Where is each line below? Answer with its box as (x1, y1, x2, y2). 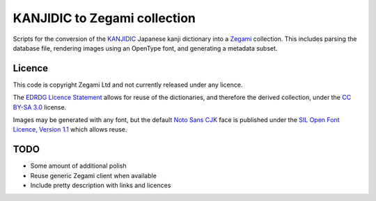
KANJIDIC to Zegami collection (13, 10, 196, 26)
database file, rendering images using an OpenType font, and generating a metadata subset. (13, 44, 278, 52)
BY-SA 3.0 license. (13, 103, 67, 111)
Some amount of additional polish (30, 161, 127, 170)
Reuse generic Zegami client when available (30, 171, 157, 180)
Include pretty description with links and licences (30, 181, 171, 190)
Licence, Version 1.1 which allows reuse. (13, 125, 127, 134)
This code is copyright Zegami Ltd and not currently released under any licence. (13, 80, 243, 89)
